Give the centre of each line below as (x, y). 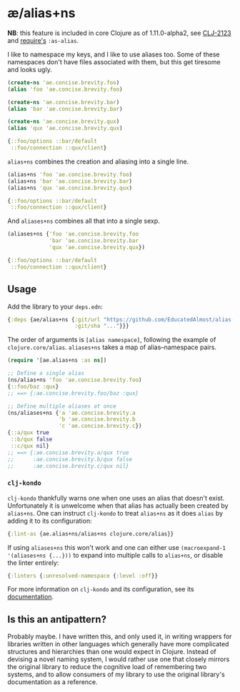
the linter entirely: (33, 563)
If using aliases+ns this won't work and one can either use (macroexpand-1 (117, 547)
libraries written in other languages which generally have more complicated (118, 644)
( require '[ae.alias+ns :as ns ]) (57, 361)
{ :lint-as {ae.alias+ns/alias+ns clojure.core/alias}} (91, 533)
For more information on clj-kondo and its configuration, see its (101, 589)
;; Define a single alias (46, 373)
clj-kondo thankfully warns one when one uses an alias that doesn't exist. (116, 498)
